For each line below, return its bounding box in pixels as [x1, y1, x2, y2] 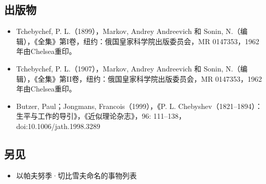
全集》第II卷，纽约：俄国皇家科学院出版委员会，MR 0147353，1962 [37, 73, 262, 84]
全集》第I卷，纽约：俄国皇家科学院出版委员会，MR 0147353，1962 [37, 35, 259, 46]
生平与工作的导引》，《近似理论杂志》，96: [16, 111, 151, 121]
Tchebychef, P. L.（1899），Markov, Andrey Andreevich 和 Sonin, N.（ [16, 26, 240, 36]
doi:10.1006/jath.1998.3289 [16, 120, 100, 131]
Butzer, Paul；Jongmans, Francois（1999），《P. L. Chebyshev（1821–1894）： [16, 100, 262, 111]
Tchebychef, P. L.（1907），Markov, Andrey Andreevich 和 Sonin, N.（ [16, 63, 240, 73]
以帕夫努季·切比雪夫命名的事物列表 [16, 170, 137, 180]
